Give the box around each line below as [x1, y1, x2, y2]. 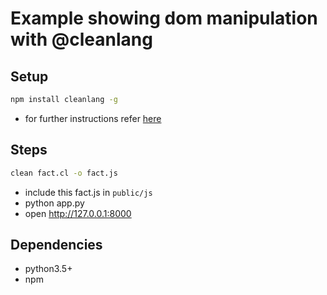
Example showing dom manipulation [10, 7, 318, 30]
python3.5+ [24, 263, 73, 275]
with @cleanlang [10, 28, 153, 51]
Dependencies [10, 236, 103, 253]
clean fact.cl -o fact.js [10, 168, 118, 178]
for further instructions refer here [24, 112, 162, 124]
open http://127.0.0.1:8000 [24, 207, 132, 219]
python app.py [24, 197, 85, 209]
